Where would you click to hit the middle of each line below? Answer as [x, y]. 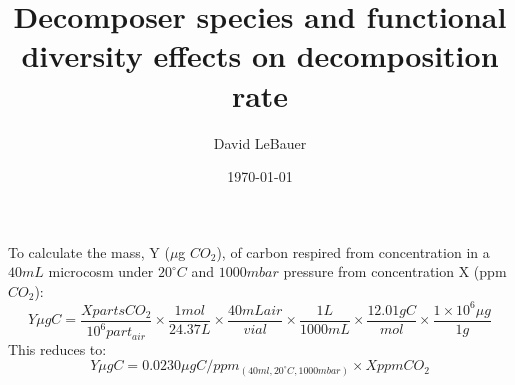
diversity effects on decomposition [260, 55]
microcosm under [101, 271]
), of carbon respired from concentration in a [353, 251]
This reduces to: [57, 348]
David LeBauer [260, 142]
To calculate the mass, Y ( [89, 251]
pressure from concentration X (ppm [395, 271]
